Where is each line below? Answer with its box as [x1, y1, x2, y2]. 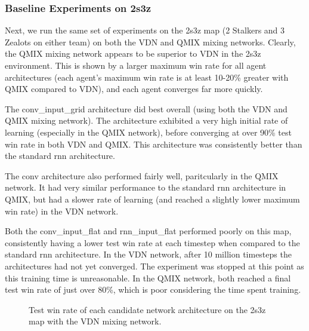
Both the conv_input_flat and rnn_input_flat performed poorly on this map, [5, 225, 292, 237]
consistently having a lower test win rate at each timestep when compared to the [5, 236, 300, 249]
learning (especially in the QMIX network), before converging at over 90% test [5, 125, 292, 138]
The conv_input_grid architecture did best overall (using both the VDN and [5, 102, 288, 115]
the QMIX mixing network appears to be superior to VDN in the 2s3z [5, 47, 261, 60]
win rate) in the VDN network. [5, 204, 119, 217]
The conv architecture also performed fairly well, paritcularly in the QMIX [5, 169, 279, 182]
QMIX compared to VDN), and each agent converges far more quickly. [5, 82, 263, 95]
